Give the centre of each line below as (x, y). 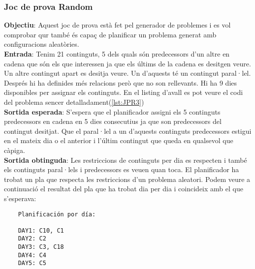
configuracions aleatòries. (42, 44)
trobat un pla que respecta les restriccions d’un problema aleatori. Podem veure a (127, 179)
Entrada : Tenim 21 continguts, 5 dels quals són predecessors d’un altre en (117, 54)
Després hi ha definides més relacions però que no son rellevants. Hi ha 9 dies (121, 82)
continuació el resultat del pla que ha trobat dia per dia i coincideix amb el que (124, 189)
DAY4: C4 (32, 255)
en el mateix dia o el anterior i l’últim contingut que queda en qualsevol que (119, 140)
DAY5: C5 (32, 263)
